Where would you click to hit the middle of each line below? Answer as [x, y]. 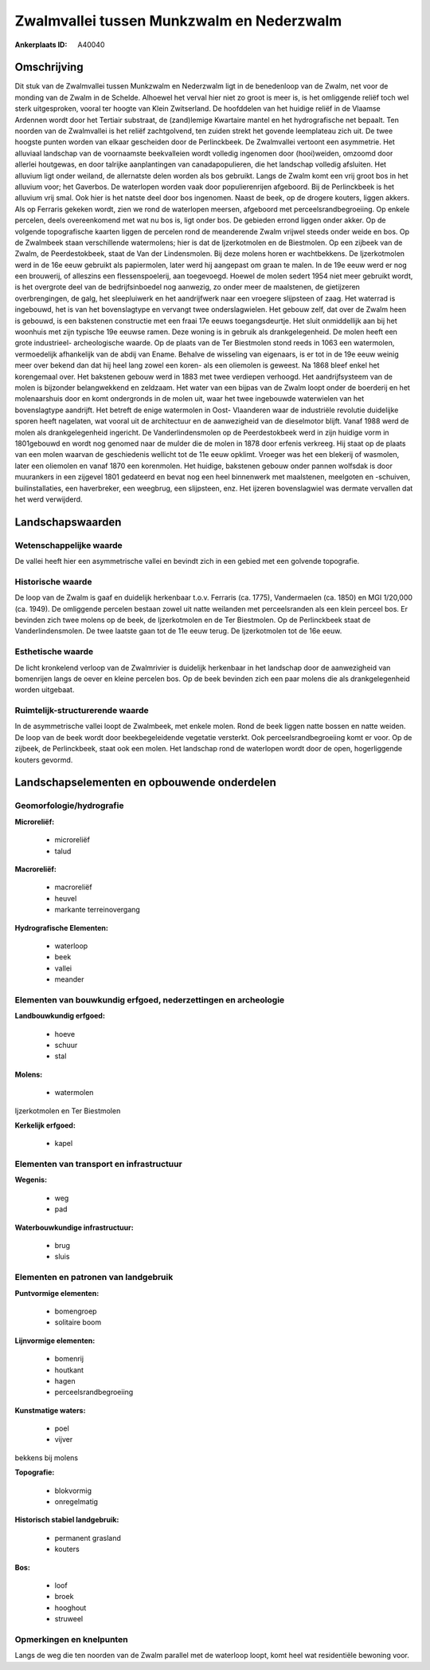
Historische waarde [53, 581]
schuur [66, 1045]
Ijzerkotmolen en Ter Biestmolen [68, 1111]
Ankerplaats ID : [41, 45]
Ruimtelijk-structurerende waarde [82, 711]
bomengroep [76, 1311]
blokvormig [73, 1491]
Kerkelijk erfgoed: [45, 1125]
